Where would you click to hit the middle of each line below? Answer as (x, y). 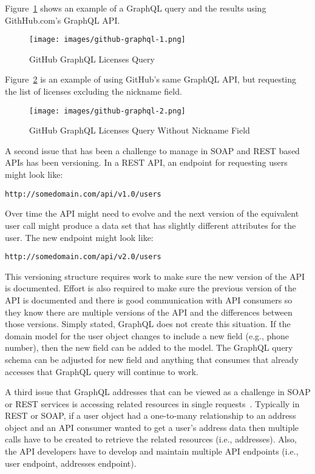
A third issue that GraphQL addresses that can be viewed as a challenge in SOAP (158, 392)
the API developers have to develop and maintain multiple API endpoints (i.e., (152, 451)
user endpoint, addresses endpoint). (71, 463)
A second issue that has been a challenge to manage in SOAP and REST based (152, 150)
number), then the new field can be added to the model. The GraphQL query (149, 347)
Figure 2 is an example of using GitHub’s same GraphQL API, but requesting (151, 79)
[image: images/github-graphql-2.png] (107, 111)
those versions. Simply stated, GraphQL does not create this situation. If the (148, 324)
